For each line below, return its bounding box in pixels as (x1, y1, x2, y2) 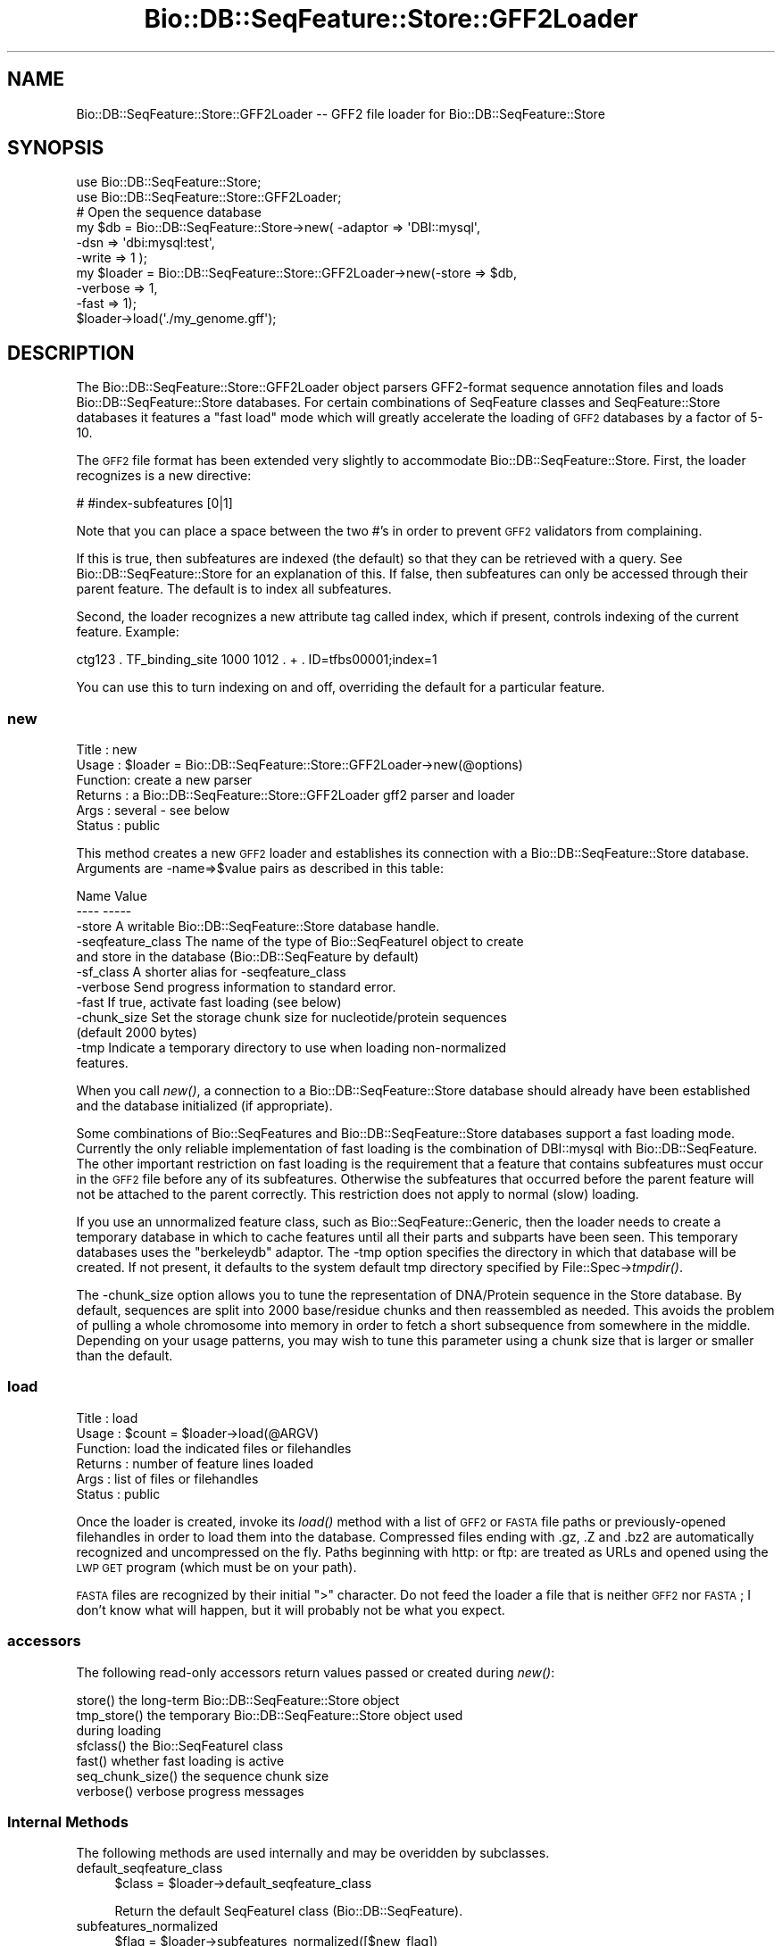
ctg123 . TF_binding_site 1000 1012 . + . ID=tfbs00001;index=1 (76, 652, 437, 668)
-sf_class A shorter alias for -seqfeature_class (76, 964, 346, 980)
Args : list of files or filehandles (76, 1470, 259, 1486)
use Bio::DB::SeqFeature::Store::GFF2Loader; (76, 189, 342, 205)
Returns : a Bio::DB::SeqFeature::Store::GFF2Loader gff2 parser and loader (76, 787, 515, 803)
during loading (76, 1722, 162, 1738)
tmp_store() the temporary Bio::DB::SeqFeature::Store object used (76, 1707, 463, 1723)
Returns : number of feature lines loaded (76, 1455, 314, 1471)
